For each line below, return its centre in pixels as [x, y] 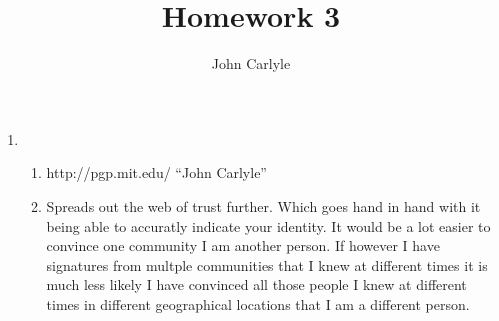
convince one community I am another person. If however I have [243, 245]
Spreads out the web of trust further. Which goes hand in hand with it [263, 205]
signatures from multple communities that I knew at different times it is [267, 264]
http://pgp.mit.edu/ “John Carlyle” [156, 172]
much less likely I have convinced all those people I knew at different [256, 284]
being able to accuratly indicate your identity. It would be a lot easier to [268, 225]
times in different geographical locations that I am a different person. [258, 303]
